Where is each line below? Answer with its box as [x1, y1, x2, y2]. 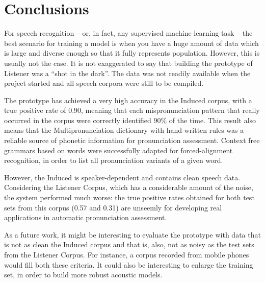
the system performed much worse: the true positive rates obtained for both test [4, 192, 255, 203]
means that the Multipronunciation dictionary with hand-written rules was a [4, 125, 244, 135]
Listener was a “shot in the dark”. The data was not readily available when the [4, 67, 251, 78]
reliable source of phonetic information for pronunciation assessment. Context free [4, 135, 260, 146]
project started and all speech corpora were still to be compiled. [4, 78, 204, 88]
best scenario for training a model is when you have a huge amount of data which [4, 37, 259, 48]
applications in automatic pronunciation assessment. [4, 212, 167, 223]
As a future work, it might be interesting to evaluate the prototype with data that [4, 229, 261, 240]
